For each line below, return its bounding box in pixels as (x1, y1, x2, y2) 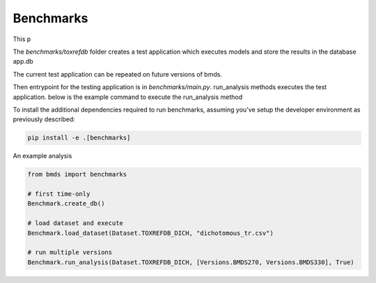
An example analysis (13, 152, 72, 160)
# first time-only (27, 190, 91, 198)
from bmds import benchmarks (27, 171, 127, 178)
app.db (13, 57, 34, 66)
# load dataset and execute (27, 220, 123, 227)
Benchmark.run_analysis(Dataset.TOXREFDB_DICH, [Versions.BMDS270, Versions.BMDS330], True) (27, 258, 354, 266)
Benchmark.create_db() (27, 199, 105, 208)
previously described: (13, 115, 76, 123)
